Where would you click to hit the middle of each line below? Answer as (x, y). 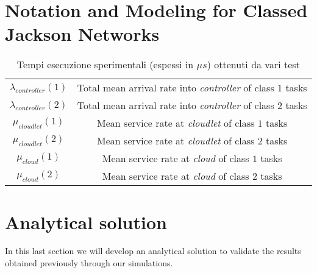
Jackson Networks (82, 34)
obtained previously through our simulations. (89, 263)
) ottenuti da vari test (253, 65)
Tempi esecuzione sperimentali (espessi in (105, 65)
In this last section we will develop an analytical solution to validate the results (153, 251)
